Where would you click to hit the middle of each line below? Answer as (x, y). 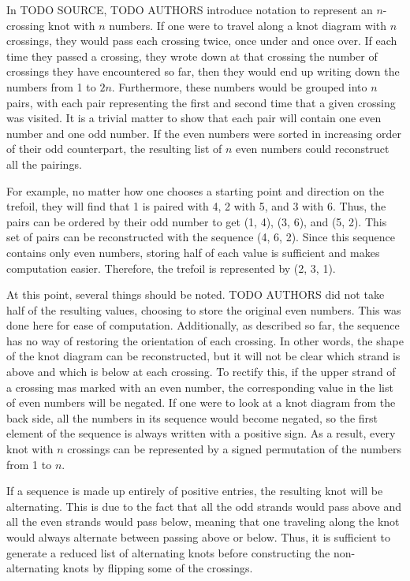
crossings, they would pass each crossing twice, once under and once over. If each (202, 41)
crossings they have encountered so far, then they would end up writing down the (203, 71)
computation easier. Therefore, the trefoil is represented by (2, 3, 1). (171, 268)
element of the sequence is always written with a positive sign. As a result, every (201, 433)
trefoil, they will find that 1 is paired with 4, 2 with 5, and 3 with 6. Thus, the (196, 206)
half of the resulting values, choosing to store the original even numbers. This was (204, 309)
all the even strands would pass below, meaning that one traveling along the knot (203, 521)
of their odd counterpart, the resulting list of (114, 149)
